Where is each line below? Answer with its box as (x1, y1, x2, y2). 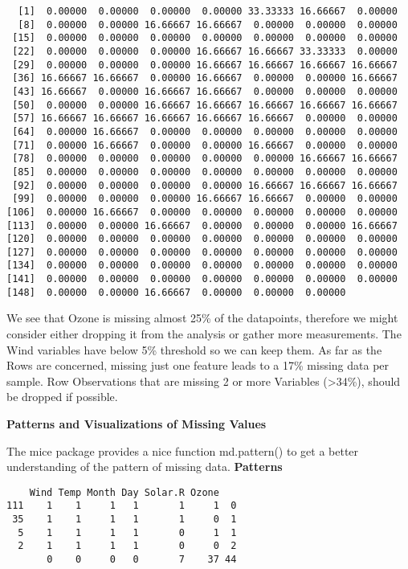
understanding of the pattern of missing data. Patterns (6, 458, 283, 475)
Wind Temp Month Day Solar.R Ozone (29, 486, 219, 498)
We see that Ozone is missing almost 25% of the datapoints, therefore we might (6, 309, 398, 326)
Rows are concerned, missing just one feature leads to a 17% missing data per (6, 357, 390, 374)
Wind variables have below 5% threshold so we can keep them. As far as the (6, 341, 382, 358)
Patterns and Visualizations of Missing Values (6, 415, 267, 432)
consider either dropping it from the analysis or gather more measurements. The (6, 325, 402, 342)
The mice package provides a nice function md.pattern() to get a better (6, 442, 359, 459)
